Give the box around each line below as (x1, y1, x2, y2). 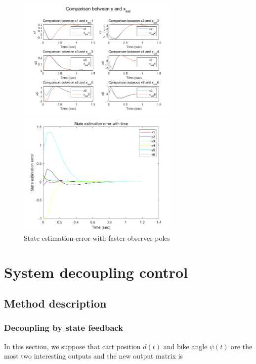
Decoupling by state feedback (4, 321, 124, 334)
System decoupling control (4, 261, 188, 282)
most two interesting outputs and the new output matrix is (4, 351, 183, 361)
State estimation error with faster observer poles (24, 232, 171, 243)
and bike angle (163, 341, 208, 351)
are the (231, 341, 253, 351)
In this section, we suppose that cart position (4, 341, 141, 351)
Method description (4, 296, 107, 311)
